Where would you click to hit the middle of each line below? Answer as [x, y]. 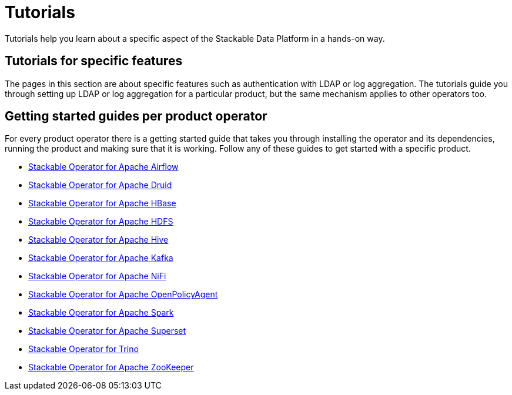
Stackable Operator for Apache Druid [100, 185]
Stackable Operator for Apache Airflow [103, 167]
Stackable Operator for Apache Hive [98, 240]
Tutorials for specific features [94, 61]
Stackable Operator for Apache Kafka [101, 258]
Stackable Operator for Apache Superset [107, 331]
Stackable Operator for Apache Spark [101, 313]
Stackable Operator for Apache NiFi [97, 276]
